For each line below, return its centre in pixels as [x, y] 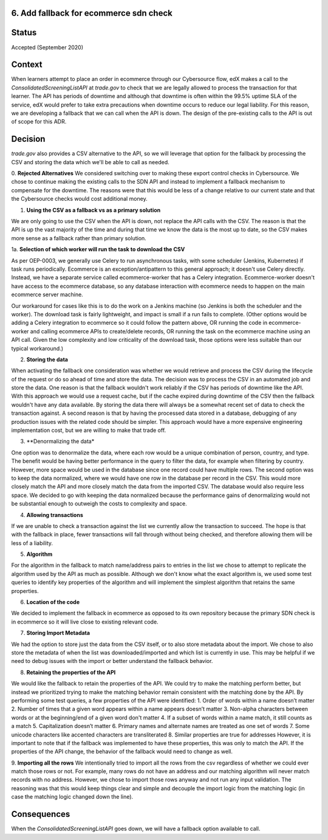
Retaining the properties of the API [71, 672]
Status [24, 33]
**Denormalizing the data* [60, 442]
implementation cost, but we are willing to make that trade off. [89, 430]
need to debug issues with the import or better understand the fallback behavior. [112, 661]
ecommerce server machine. [47, 294]
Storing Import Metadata [58, 633]
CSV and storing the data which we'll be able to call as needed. [90, 162]
